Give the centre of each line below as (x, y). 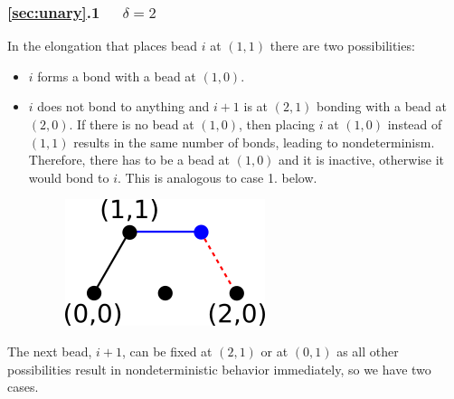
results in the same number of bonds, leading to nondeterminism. (254, 142)
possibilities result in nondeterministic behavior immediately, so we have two (219, 369)
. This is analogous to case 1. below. (218, 177)
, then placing (277, 124)
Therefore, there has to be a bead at (129, 160)
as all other (368, 351)
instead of (415, 124)
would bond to (69, 177)
